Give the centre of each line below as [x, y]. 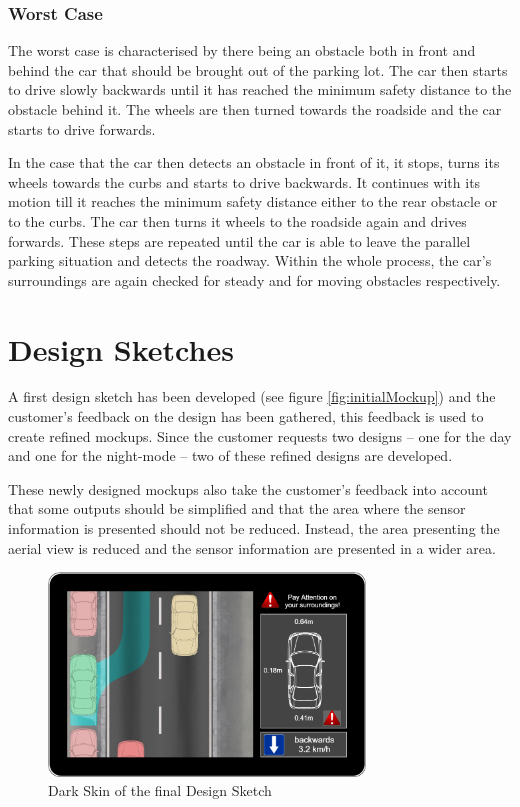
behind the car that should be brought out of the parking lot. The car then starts [258, 69]
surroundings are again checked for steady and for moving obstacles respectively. [254, 279]
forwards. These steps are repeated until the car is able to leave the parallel [239, 240]
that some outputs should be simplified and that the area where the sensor [237, 508]
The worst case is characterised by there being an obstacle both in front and [242, 50]
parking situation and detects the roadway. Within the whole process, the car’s [250, 260]
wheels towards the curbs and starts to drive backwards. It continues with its [244, 181]
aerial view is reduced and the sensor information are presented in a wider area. [252, 547]
